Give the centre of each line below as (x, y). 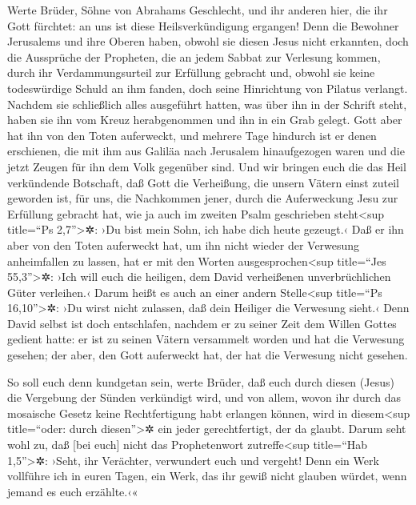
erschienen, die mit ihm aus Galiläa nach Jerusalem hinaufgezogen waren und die (206, 151)
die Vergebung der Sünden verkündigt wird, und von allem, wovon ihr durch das (204, 397)
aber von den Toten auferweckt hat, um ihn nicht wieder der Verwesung (184, 244)
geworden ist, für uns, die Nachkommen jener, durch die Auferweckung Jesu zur (203, 198)
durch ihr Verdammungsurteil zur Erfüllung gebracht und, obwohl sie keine (191, 72)
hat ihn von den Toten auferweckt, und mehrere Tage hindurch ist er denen (192, 135)
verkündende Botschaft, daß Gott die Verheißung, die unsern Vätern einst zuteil (203, 182)
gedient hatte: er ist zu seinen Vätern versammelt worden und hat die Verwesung (206, 339)
